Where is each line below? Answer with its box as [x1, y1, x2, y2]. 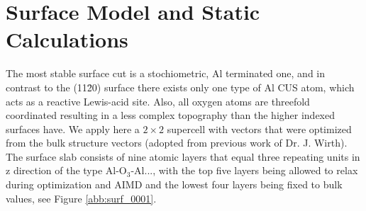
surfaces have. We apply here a [6, 121, 140, 136]
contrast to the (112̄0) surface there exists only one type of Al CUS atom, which [6, 79, 355, 94]
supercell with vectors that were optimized [167, 121, 352, 136]
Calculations [6, 25, 128, 54]
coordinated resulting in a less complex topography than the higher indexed [6, 108, 335, 122]
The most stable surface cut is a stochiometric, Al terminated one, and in [6, 66, 326, 81]
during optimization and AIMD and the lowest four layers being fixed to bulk [6, 177, 343, 192]
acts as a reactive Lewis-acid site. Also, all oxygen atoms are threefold [6, 93, 310, 108]
